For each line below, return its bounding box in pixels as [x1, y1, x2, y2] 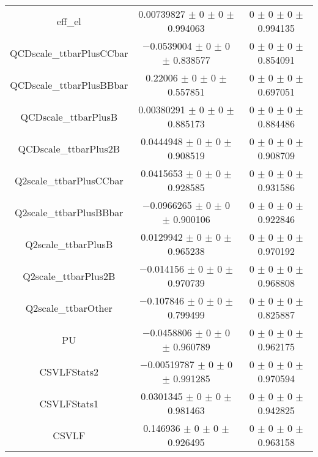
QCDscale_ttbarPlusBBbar [10, 77, 128, 92]
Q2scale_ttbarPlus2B [23, 268, 116, 283]
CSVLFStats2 [39, 364, 99, 379]
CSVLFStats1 [39, 396, 99, 410]
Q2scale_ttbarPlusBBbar [15, 205, 124, 219]
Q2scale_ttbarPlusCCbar [14, 173, 124, 187]
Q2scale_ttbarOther [25, 300, 113, 315]
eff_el [56, 13, 81, 28]
